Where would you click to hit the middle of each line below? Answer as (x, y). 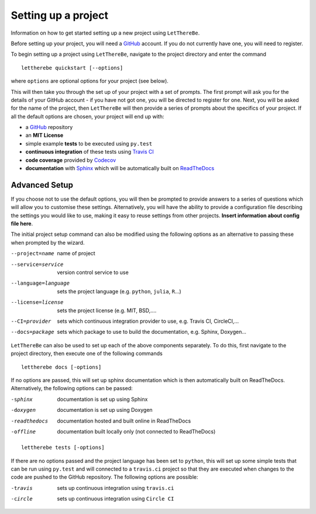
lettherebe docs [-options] (61, 367)
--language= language (40, 283)
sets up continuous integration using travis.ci (116, 488)
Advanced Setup (42, 185)
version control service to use (93, 272)
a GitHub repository (49, 127)
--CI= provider (31, 321)
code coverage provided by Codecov (71, 160)
